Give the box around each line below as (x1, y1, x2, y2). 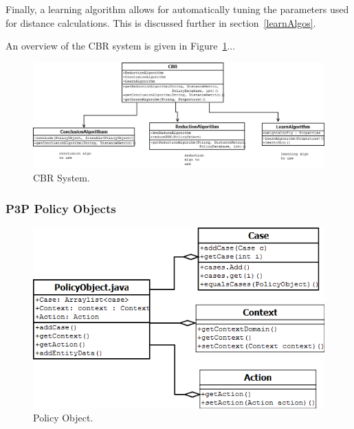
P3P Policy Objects (5, 199, 116, 217)
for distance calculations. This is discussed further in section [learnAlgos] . (5, 15, 316, 30)
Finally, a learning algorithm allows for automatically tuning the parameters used (5, 2, 349, 16)
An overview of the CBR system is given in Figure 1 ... (5, 38, 236, 53)
